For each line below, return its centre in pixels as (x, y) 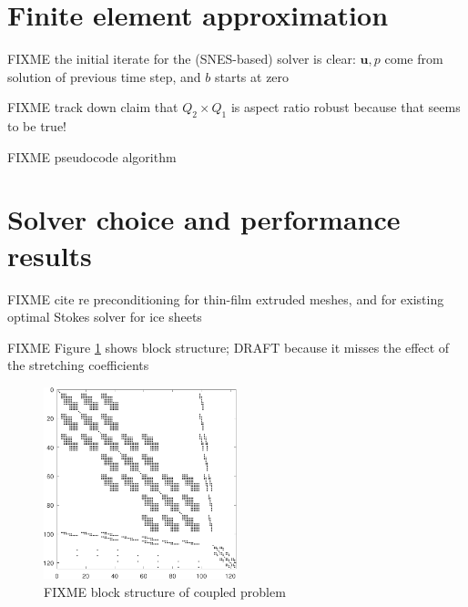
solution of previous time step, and (104, 76)
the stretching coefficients (78, 365)
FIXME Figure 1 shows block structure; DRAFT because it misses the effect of (229, 347)
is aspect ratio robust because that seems (346, 107)
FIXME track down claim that (93, 107)
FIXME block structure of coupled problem (165, 591)
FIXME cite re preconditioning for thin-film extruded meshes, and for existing (226, 298)
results (50, 255)
